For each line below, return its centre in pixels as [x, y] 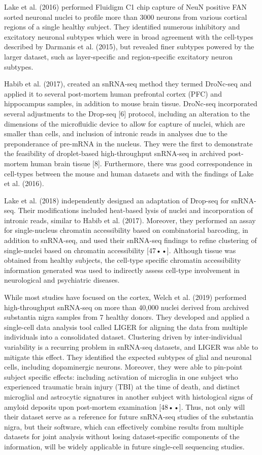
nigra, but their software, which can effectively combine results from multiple [124, 426]
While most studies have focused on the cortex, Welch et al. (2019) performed [125, 297]
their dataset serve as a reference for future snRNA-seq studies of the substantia [129, 417]
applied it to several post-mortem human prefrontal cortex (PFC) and [113, 93]
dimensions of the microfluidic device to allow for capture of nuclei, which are [125, 123]
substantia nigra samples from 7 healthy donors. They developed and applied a [127, 317]
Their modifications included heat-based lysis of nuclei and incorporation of [136, 210]
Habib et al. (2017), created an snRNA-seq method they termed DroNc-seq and [128, 84]
